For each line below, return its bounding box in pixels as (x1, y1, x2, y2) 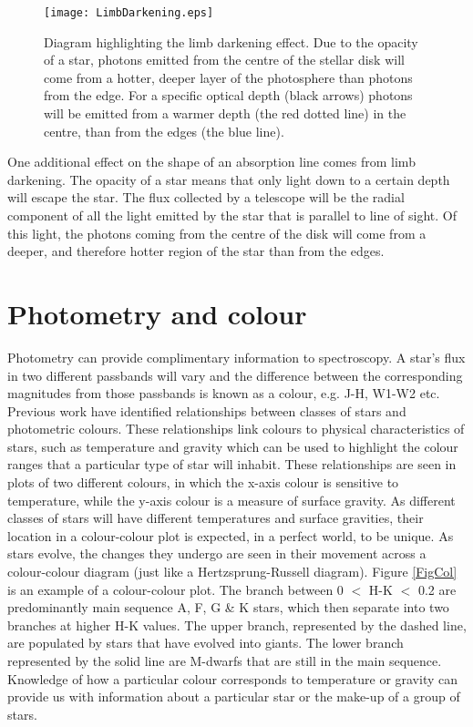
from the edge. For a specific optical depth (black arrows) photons (44, 86, 413, 105)
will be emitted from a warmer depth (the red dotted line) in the (44, 104, 406, 123)
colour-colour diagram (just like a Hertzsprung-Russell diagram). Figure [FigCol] (7, 562, 458, 581)
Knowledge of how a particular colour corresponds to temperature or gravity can (7, 669, 458, 688)
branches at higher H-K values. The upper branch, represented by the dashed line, (7, 615, 467, 634)
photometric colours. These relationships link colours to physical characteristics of (7, 419, 465, 438)
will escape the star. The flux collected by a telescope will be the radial (7, 188, 405, 207)
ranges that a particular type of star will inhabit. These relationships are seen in (7, 455, 457, 474)
